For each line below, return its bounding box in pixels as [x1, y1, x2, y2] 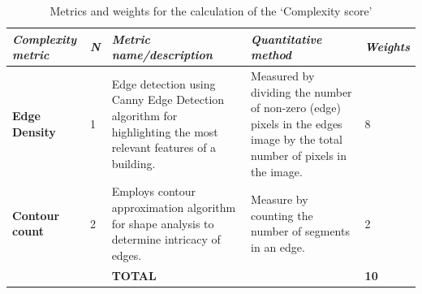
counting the [251, 206, 313, 223]
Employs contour [111, 183, 196, 200]
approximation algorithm [111, 199, 236, 216]
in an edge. [251, 239, 305, 256]
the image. [251, 162, 303, 179]
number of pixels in [251, 147, 347, 163]
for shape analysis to [111, 214, 214, 231]
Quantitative [251, 30, 322, 47]
